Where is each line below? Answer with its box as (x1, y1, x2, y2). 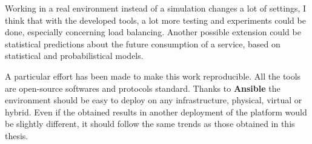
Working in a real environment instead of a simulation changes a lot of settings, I (5, 2, 307, 14)
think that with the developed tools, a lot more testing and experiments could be (5, 13, 306, 26)
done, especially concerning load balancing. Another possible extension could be (5, 26, 301, 38)
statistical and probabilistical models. (5, 49, 144, 62)
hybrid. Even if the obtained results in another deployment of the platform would (5, 105, 307, 118)
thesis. (5, 129, 28, 142)
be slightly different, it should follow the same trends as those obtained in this (5, 117, 295, 130)
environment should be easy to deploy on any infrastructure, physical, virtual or (5, 94, 302, 106)
